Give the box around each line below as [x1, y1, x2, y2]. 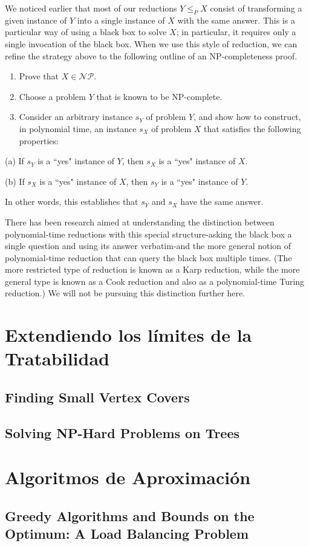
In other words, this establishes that [5, 195, 138, 208]
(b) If [5, 175, 25, 187]
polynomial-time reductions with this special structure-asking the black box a [5, 227, 292, 240]
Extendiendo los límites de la [5, 322, 252, 347]
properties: [19, 134, 59, 147]
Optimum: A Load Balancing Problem [5, 524, 249, 543]
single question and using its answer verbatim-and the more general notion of [5, 239, 291, 252]
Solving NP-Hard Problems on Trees [5, 423, 240, 442]
